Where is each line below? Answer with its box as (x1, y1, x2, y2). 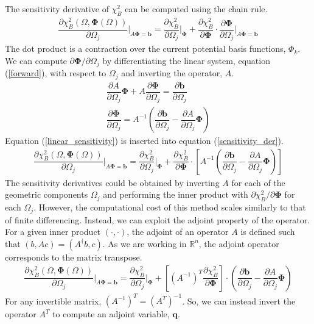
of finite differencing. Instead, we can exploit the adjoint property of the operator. (5, 213, 310, 226)
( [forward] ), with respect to (5, 67, 106, 79)
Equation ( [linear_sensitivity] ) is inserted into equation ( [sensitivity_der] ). (5, 134, 284, 147)
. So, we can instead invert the (182, 294, 296, 307)
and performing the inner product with (103, 188, 248, 201)
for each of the (231, 176, 285, 189)
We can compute (5, 54, 67, 67)
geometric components (5, 188, 88, 201)
